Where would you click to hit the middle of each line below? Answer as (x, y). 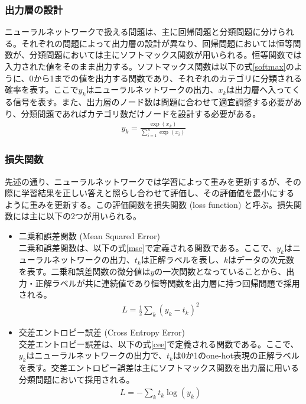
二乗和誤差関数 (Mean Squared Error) (89, 235)
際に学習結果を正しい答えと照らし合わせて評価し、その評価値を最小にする (150, 193)
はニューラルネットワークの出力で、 (97, 355)
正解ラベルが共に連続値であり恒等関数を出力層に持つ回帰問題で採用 (167, 283)
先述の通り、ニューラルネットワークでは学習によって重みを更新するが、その (153, 181)
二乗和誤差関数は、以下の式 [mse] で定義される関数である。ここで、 (148, 247)
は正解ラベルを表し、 (182, 260)
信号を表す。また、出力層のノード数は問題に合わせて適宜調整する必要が (153, 101)
